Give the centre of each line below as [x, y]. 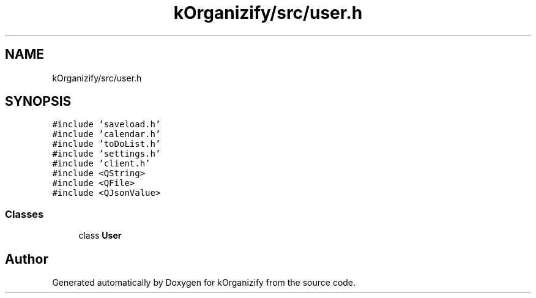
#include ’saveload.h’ [106, 125]
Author [27, 259]
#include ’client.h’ [101, 164]
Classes [24, 214]
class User [100, 236]
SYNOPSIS [38, 102]
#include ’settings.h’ [106, 154]
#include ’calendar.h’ [106, 134]
